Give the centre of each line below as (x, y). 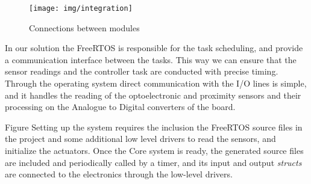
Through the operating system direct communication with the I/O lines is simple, (156, 83)
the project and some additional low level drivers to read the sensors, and (140, 139)
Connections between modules (84, 27)
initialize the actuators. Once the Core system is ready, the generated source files (154, 150)
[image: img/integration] (81, 8)
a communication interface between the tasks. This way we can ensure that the (151, 59)
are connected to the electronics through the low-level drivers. (119, 174)
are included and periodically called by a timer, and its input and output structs (153, 162)
